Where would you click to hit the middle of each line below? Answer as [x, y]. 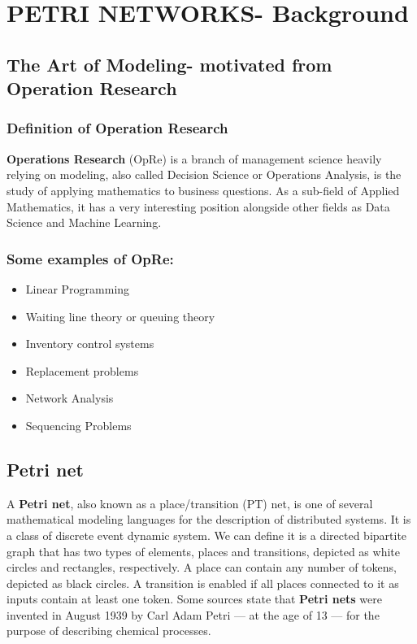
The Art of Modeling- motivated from [169, 64]
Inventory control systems [90, 344]
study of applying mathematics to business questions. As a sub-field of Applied [203, 190]
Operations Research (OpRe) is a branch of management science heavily [194, 158]
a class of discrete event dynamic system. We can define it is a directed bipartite [207, 535]
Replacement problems [82, 370]
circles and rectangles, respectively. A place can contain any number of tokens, [202, 567]
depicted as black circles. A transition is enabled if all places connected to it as [203, 583]
